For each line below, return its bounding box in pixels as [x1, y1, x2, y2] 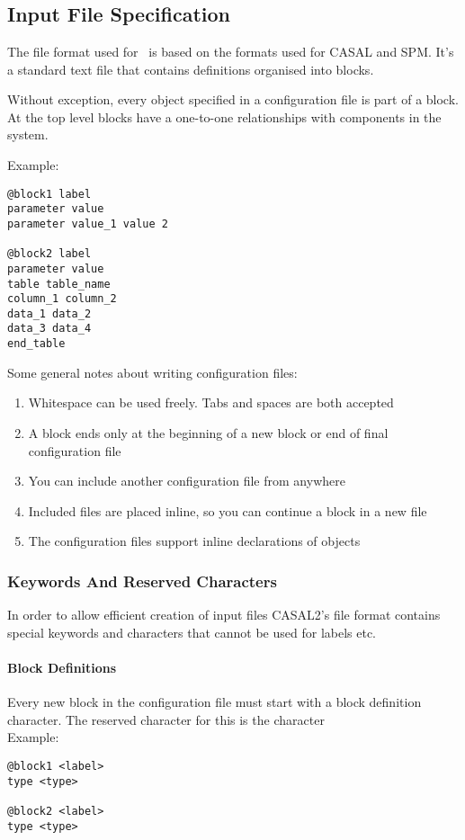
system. [7, 125, 49, 144]
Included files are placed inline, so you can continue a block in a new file [28, 501, 427, 520]
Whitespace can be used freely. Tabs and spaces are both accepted [28, 393, 394, 412]
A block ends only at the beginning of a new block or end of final [28, 423, 389, 442]
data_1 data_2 [7, 307, 92, 320]
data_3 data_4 [7, 322, 92, 335]
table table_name [7, 277, 111, 290]
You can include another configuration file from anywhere [28, 471, 345, 490]
